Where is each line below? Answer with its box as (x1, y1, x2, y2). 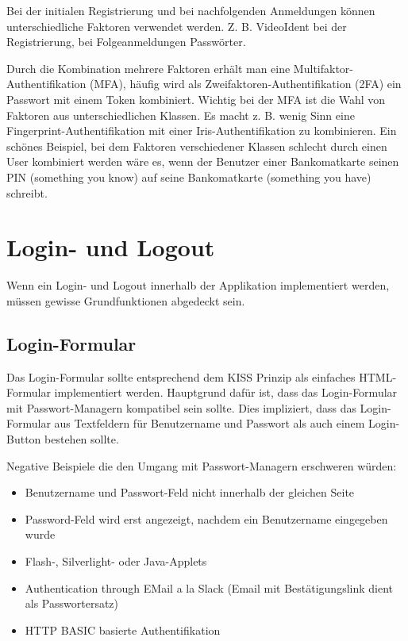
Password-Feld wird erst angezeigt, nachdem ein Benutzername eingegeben (25, 510, 388, 527)
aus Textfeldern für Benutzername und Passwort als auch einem (54, 415, 365, 432)
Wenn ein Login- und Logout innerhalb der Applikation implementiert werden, (6, 277, 390, 294)
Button (6, 431, 41, 447)
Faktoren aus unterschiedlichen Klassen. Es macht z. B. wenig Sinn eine (6, 106, 355, 123)
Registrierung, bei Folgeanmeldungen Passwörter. (6, 33, 246, 50)
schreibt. (6, 184, 48, 201)
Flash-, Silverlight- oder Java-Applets (25, 552, 207, 569)
